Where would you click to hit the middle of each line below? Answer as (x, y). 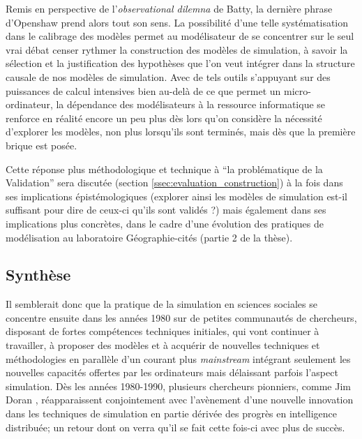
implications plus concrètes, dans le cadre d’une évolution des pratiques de (165, 223)
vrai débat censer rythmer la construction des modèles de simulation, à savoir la (177, 49)
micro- (297, 90)
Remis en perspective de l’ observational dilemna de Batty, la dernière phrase (169, 8)
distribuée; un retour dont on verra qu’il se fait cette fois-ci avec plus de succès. (175, 427)
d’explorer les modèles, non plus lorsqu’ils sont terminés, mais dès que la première (181, 132)
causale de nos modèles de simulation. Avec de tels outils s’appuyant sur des (168, 76)
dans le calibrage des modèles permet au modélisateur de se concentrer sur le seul (180, 36)
